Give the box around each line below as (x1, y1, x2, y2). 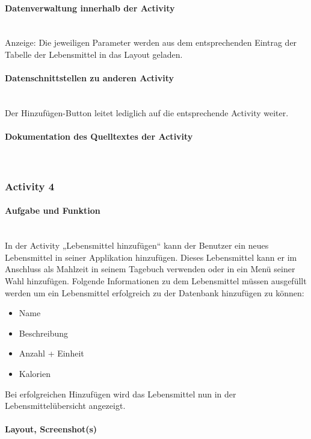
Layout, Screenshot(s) (5, 423, 97, 435)
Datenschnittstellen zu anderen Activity (5, 72, 174, 84)
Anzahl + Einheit (19, 347, 84, 360)
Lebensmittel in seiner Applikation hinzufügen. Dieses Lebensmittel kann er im (5, 251, 297, 263)
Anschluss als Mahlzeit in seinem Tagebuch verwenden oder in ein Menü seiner (5, 263, 295, 275)
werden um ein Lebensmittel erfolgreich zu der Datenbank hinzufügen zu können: (5, 286, 304, 299)
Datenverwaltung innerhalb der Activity (5, 1, 175, 14)
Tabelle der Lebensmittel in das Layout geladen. (5, 48, 183, 60)
